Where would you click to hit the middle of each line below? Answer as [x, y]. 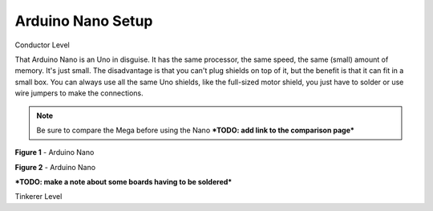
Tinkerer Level [38, 197]
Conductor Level [42, 45]
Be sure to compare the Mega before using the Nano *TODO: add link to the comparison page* [195, 130]
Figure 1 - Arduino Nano [55, 152]
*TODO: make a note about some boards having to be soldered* [123, 182]
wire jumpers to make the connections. [79, 93]
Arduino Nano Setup [84, 21]
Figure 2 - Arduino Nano [55, 167]
